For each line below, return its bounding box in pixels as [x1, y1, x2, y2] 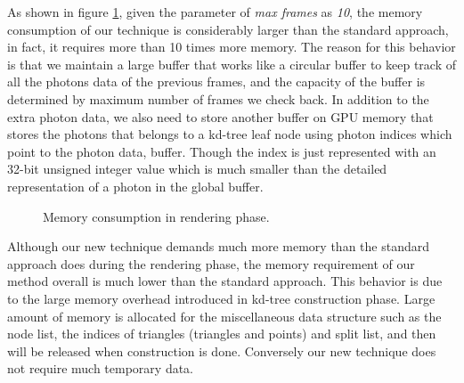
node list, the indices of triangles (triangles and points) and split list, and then [7, 324, 436, 343]
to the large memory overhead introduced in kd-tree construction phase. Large [7, 289, 436, 307]
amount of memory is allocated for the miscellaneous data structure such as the [7, 306, 442, 325]
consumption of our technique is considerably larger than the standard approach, [7, 20, 449, 38]
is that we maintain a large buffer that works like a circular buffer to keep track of [7, 54, 456, 73]
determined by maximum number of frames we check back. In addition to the [7, 89, 429, 108]
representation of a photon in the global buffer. [7, 176, 264, 195]
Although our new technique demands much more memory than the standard [7, 237, 429, 256]
